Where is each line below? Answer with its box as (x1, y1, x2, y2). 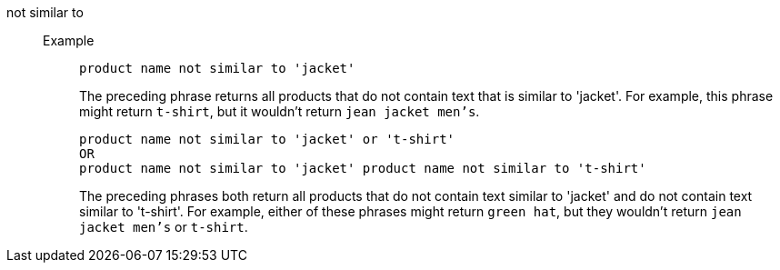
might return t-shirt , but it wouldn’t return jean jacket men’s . (79, 104, 480, 119)
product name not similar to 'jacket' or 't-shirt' (79, 132, 455, 146)
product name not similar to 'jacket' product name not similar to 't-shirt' (79, 161, 646, 175)
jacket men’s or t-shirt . (79, 219, 248, 235)
